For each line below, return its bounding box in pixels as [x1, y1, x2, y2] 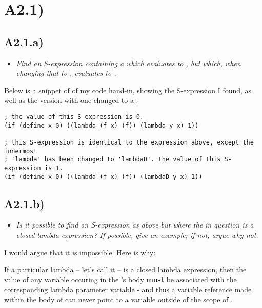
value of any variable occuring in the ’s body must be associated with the [4, 274, 237, 284]
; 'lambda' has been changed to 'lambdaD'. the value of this [4, 156, 221, 163]
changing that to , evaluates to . [16, 68, 116, 78]
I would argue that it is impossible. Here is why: [4, 247, 156, 257]
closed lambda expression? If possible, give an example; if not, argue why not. [16, 230, 258, 240]
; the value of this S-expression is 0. [4, 113, 144, 120]
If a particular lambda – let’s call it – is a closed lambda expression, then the [4, 264, 247, 275]
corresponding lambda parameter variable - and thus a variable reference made [4, 284, 252, 295]
